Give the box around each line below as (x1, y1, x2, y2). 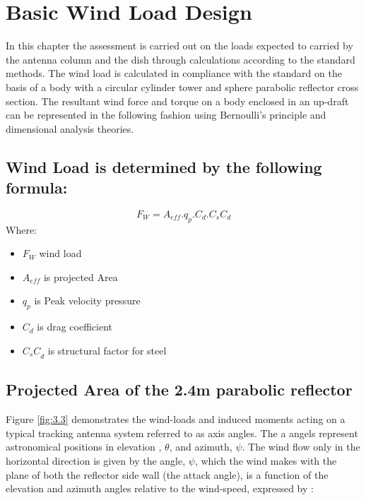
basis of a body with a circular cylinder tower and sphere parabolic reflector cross (6, 79, 359, 94)
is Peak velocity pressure (34, 293, 141, 308)
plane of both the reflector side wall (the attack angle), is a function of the (6, 467, 329, 482)
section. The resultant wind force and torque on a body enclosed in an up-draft (6, 93, 349, 108)
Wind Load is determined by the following (6, 155, 322, 177)
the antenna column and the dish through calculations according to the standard (6, 52, 355, 66)
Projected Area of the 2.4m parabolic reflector (6, 379, 353, 400)
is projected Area (43, 269, 118, 284)
